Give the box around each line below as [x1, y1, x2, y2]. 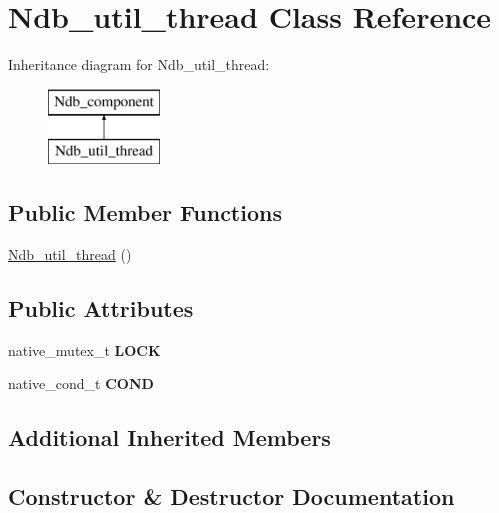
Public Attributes [8, 293, 194, 324]
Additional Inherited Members [8, 422, 331, 453]
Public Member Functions [8, 197, 282, 228]
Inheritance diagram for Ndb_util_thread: [8, 54, 270, 75]
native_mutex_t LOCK [8, 339, 161, 360]
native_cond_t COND [8, 373, 154, 394]
